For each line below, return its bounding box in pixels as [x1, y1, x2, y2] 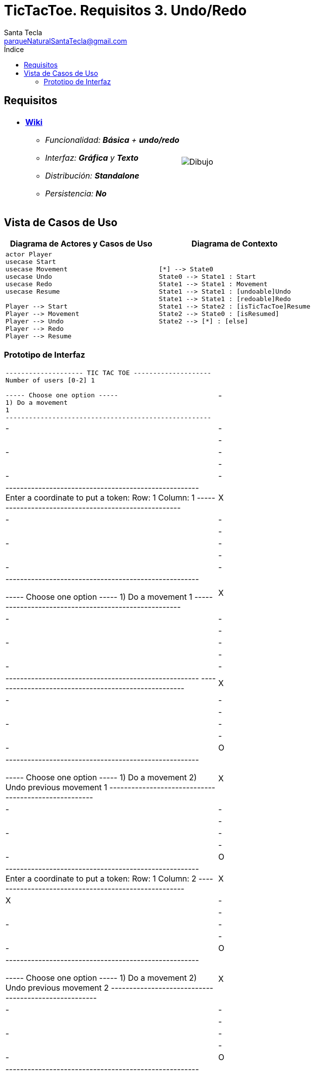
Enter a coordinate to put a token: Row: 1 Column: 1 [5, 493, 195, 503]
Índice [4, 45, 24, 54]
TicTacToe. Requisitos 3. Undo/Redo [4, 2, 247, 19]
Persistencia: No [45, 188, 107, 198]
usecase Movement [5, 265, 68, 273]
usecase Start [5, 258, 56, 266]
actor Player [5, 251, 52, 258]
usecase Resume [5, 288, 60, 296]
